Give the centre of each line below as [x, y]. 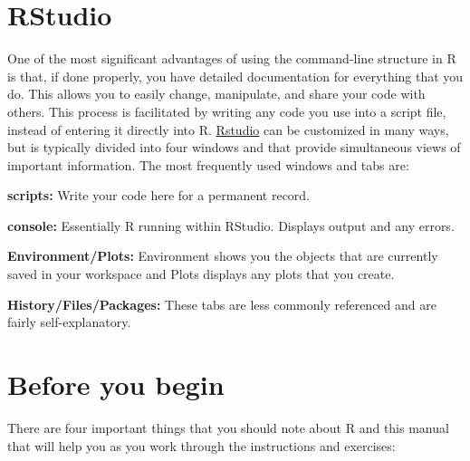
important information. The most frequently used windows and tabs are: [208, 164]
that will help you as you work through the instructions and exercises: [201, 445]
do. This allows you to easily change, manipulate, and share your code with [216, 94]
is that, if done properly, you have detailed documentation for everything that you [235, 76]
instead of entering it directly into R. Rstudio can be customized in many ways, [228, 129]
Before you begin [116, 384]
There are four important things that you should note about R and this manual [228, 427]
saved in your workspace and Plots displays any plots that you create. [201, 274]
